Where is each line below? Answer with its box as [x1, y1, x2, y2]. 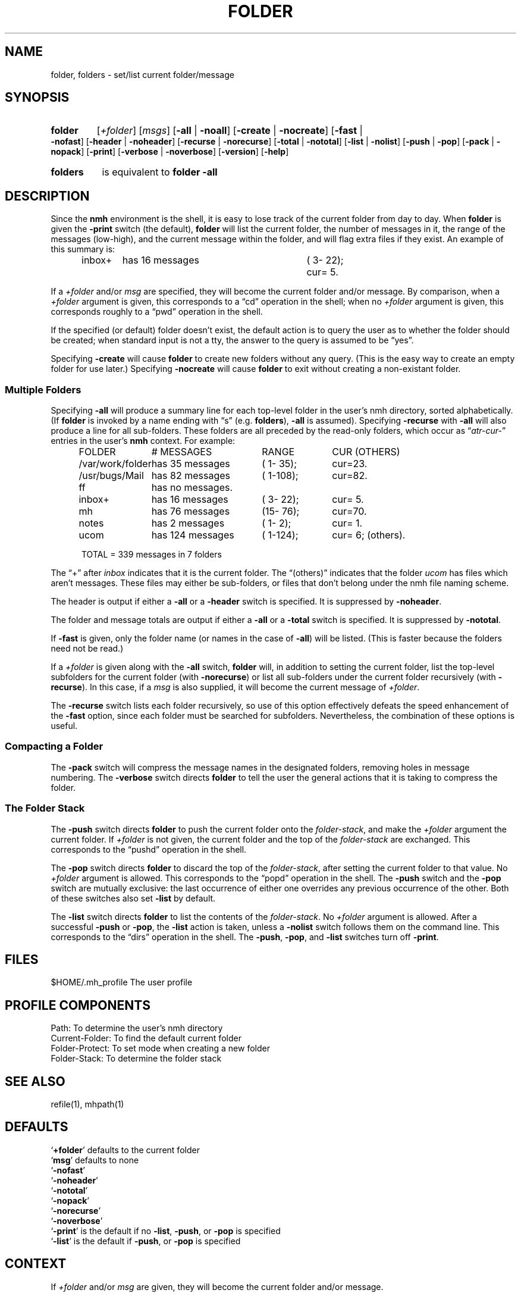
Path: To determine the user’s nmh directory [51, 1023, 223, 1034]
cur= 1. [332, 517, 363, 530]
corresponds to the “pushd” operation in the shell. [51, 844, 247, 854]
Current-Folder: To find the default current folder [51, 1033, 241, 1044]
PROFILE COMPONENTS [5, 997, 150, 1013]
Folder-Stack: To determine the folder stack [51, 1053, 222, 1064]
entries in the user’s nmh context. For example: [51, 436, 236, 446]
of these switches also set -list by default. [51, 893, 216, 903]
